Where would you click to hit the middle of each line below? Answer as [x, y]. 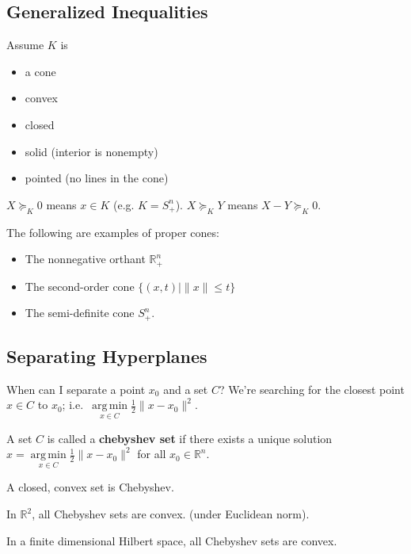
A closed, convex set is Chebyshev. [90, 487]
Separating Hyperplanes [107, 356]
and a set [186, 389]
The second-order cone [80, 286]
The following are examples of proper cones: [113, 232]
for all [152, 454]
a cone [40, 71]
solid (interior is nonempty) [91, 151]
